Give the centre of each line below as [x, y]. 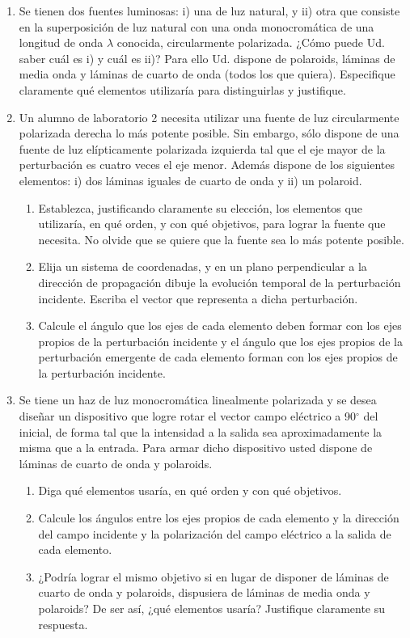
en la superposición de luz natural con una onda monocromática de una [197, 26]
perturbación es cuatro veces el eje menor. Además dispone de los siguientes [207, 165]
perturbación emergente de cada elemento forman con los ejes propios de [218, 357]
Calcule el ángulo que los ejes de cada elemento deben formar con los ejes [220, 325]
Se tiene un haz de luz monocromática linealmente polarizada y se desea [198, 400]
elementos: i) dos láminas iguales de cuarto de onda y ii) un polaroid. [190, 180]
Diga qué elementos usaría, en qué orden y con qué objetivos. [190, 490]
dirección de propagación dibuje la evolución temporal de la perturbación [220, 282]
